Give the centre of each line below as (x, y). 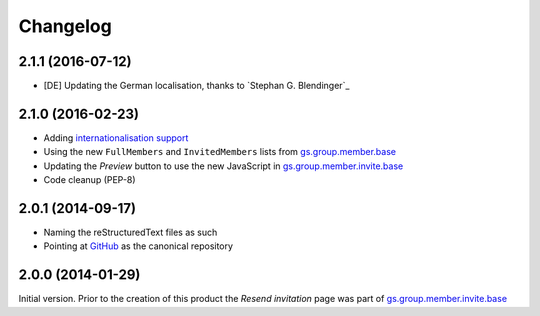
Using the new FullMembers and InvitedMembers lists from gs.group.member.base (220, 152)
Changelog (65, 26)
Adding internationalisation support (116, 137)
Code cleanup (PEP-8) (89, 180)
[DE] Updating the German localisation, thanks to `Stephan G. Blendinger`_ (196, 86)
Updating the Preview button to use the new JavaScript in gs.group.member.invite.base (223, 166)
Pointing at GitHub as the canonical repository (138, 246)
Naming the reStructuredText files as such (130, 232)
